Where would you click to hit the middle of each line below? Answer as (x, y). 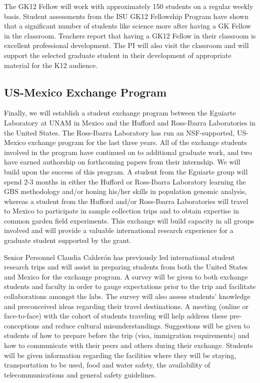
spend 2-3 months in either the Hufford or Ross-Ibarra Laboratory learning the (125, 181)
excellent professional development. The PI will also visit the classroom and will (126, 45)
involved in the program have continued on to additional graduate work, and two (128, 152)
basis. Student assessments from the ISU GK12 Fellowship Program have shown (126, 16)
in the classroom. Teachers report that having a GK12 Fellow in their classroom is (130, 35)
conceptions (22, 325)
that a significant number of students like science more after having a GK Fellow (127, 26)
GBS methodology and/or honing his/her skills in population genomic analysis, (125, 191)
